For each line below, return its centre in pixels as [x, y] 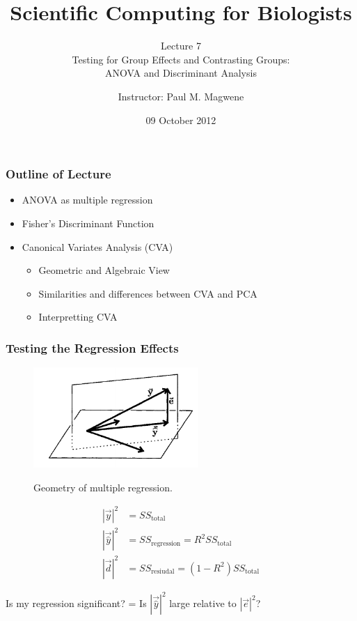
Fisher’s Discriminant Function [88, 223]
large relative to [203, 603]
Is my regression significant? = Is [76, 603]
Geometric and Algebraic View [104, 270]
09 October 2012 [181, 120]
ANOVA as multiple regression [87, 200]
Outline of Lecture [58, 174]
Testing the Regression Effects [92, 347]
